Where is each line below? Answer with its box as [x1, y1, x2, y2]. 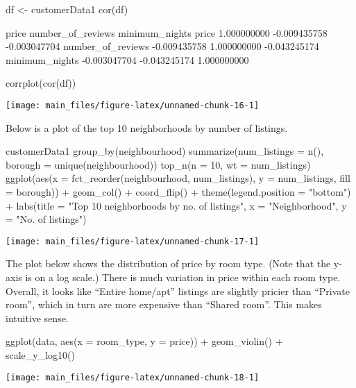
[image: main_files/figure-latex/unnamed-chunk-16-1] [6, 100, 260, 110]
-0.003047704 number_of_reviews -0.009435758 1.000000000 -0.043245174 [6, 39, 319, 53]
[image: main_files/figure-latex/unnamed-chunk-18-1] [6, 372, 260, 382]
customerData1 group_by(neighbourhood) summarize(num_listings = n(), [6, 144, 324, 158]
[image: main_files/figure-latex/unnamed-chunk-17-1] [6, 236, 260, 246]
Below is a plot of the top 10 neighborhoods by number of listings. [6, 120, 288, 135]
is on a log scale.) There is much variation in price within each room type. [25, 270, 341, 285]
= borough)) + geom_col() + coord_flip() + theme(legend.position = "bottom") [6, 185, 351, 199]
